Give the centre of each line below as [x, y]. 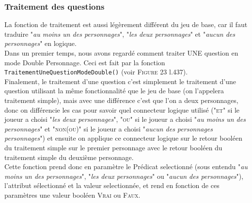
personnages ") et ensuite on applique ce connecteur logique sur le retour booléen [123, 138]
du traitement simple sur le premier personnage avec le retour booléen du [113, 147]
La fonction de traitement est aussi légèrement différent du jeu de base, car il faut [126, 24]
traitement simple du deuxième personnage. [69, 157]
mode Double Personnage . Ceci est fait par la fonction [85, 62]
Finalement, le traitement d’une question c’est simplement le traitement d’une [120, 81]
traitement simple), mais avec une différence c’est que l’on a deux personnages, [121, 100]
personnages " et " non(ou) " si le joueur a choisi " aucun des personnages [109, 128]
